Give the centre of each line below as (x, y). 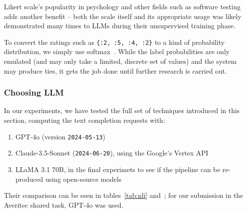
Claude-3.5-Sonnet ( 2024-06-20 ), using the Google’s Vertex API (112, 153)
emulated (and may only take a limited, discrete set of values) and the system (120, 61)
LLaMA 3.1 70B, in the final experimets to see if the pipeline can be (118, 169)
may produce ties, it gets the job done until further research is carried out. (115, 70)
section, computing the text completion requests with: (85, 120)
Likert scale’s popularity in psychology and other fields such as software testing (122, 6)
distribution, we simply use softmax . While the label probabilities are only (117, 51)
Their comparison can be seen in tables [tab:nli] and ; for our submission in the (123, 195)
